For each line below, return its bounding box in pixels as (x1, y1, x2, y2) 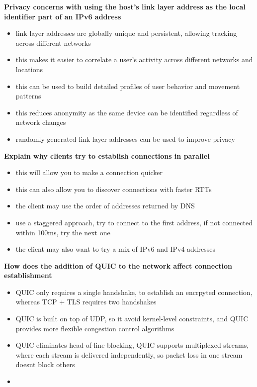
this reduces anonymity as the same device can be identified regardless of (15, 107, 238, 117)
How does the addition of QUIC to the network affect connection (4, 260, 233, 271)
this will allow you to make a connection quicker (15, 167, 163, 178)
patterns (15, 91, 41, 101)
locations (15, 64, 43, 74)
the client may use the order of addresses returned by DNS (15, 200, 195, 211)
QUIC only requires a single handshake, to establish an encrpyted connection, (15, 287, 253, 297)
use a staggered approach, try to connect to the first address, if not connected (15, 217, 253, 227)
